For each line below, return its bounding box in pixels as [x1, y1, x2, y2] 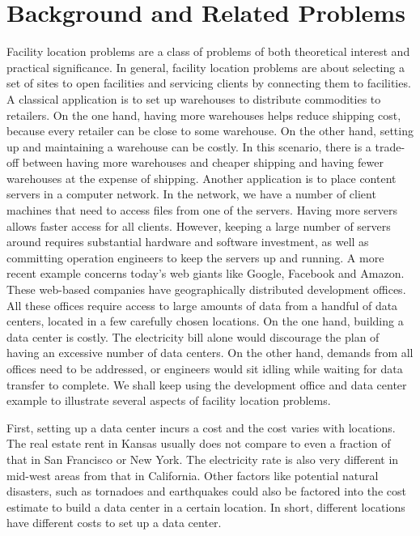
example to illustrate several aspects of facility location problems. [6, 392, 331, 409]
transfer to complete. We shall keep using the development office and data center [6, 376, 407, 393]
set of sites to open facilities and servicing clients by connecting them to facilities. [6, 74, 411, 91]
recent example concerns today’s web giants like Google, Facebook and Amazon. [6, 265, 405, 282]
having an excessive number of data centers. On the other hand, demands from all [6, 344, 414, 361]
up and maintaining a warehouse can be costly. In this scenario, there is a [6, 138, 371, 155]
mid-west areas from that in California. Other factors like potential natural [6, 466, 379, 483]
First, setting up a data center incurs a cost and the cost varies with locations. [6, 419, 396, 436]
